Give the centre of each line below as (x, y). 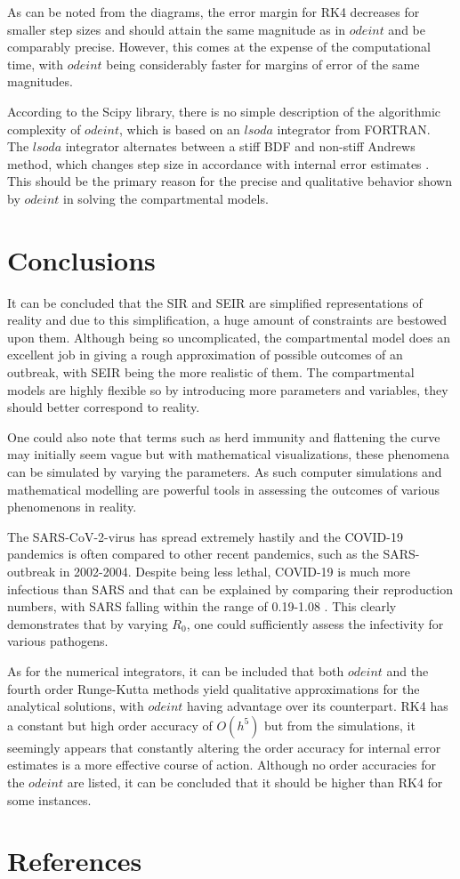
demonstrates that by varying (88, 623)
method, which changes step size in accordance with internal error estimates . (218, 163)
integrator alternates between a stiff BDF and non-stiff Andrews (240, 146)
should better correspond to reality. (104, 407)
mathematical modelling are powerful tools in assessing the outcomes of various (223, 489)
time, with (35, 64)
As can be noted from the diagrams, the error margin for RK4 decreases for (214, 12)
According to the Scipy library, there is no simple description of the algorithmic (224, 111)
